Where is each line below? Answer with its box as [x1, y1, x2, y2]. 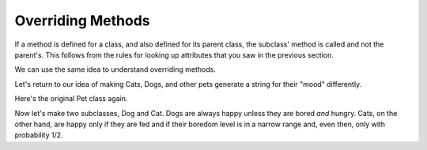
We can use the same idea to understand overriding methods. [14, 65, 217, 74]
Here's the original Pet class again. [14, 94, 128, 103]
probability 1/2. [14, 130, 63, 140]
